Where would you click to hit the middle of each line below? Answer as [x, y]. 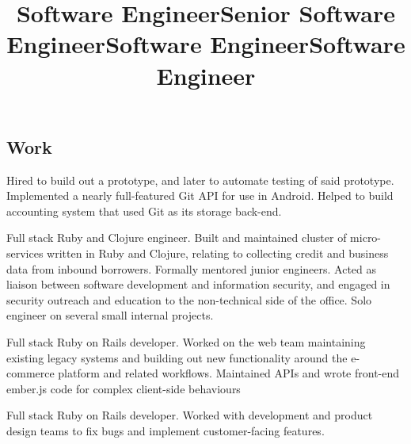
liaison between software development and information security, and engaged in [198, 284]
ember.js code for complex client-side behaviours [124, 388]
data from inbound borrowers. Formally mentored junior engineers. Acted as [192, 268]
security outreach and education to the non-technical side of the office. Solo [189, 299]
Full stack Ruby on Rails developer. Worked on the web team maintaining [186, 341]
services [25, 253]
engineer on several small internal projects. [110, 315]
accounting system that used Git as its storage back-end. [144, 211]
